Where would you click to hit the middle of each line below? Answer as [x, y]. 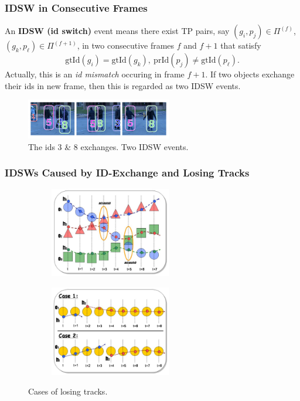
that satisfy [241, 45]
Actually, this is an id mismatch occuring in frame [95, 74]
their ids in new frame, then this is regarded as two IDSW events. [123, 85]
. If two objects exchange [250, 74]
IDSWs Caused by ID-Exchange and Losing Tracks [127, 173]
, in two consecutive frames [126, 45]
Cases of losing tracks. [68, 391]
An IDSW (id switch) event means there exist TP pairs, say [117, 31]
